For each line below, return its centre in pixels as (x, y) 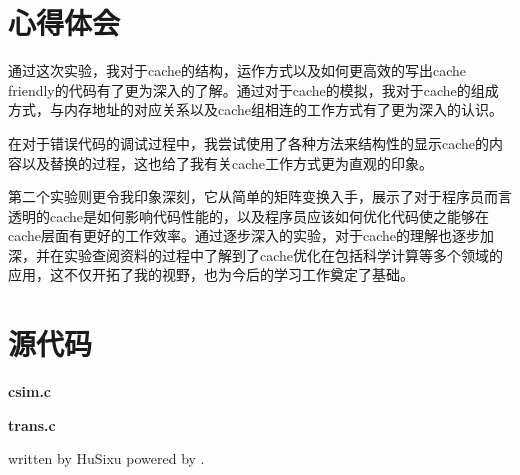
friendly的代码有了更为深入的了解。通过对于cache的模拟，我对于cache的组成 (253, 89)
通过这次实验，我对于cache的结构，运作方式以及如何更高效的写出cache (237, 70)
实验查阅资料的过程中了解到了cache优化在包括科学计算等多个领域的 (283, 254)
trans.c (32, 424)
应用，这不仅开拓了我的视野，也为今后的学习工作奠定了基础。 (211, 274)
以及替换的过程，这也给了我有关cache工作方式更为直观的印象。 (227, 162)
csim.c (30, 391)
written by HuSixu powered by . (106, 458)
